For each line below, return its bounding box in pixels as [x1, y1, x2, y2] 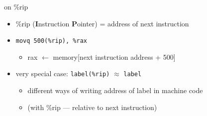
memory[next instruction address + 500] [53, 51, 176, 62]
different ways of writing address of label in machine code [27, 85, 203, 96]
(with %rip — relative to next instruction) [27, 102, 157, 112]
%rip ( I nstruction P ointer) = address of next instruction [15, 18, 189, 28]
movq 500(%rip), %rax [15, 37, 87, 45]
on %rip [4, 1, 28, 11]
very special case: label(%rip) [15, 68, 110, 79]
